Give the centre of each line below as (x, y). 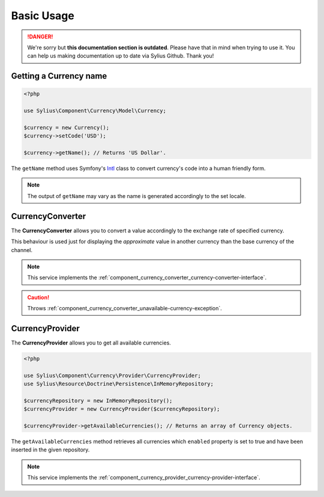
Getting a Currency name (59, 76)
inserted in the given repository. (50, 450)
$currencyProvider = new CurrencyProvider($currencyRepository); (122, 409)
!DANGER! (40, 37)
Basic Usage (43, 16)
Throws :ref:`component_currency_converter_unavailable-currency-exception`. (124, 309)
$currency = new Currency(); (67, 127)
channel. (22, 250)
